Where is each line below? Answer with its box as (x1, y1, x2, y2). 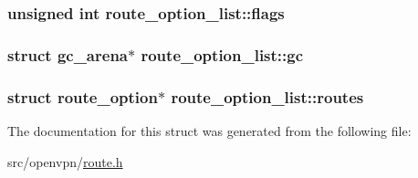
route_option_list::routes (171, 85, 364, 108)
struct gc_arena (7, 43, 128, 66)
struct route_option (7, 85, 158, 108)
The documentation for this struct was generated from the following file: (7, 120, 412, 140)
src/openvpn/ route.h (7, 152, 123, 171)
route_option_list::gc (141, 43, 304, 66)
